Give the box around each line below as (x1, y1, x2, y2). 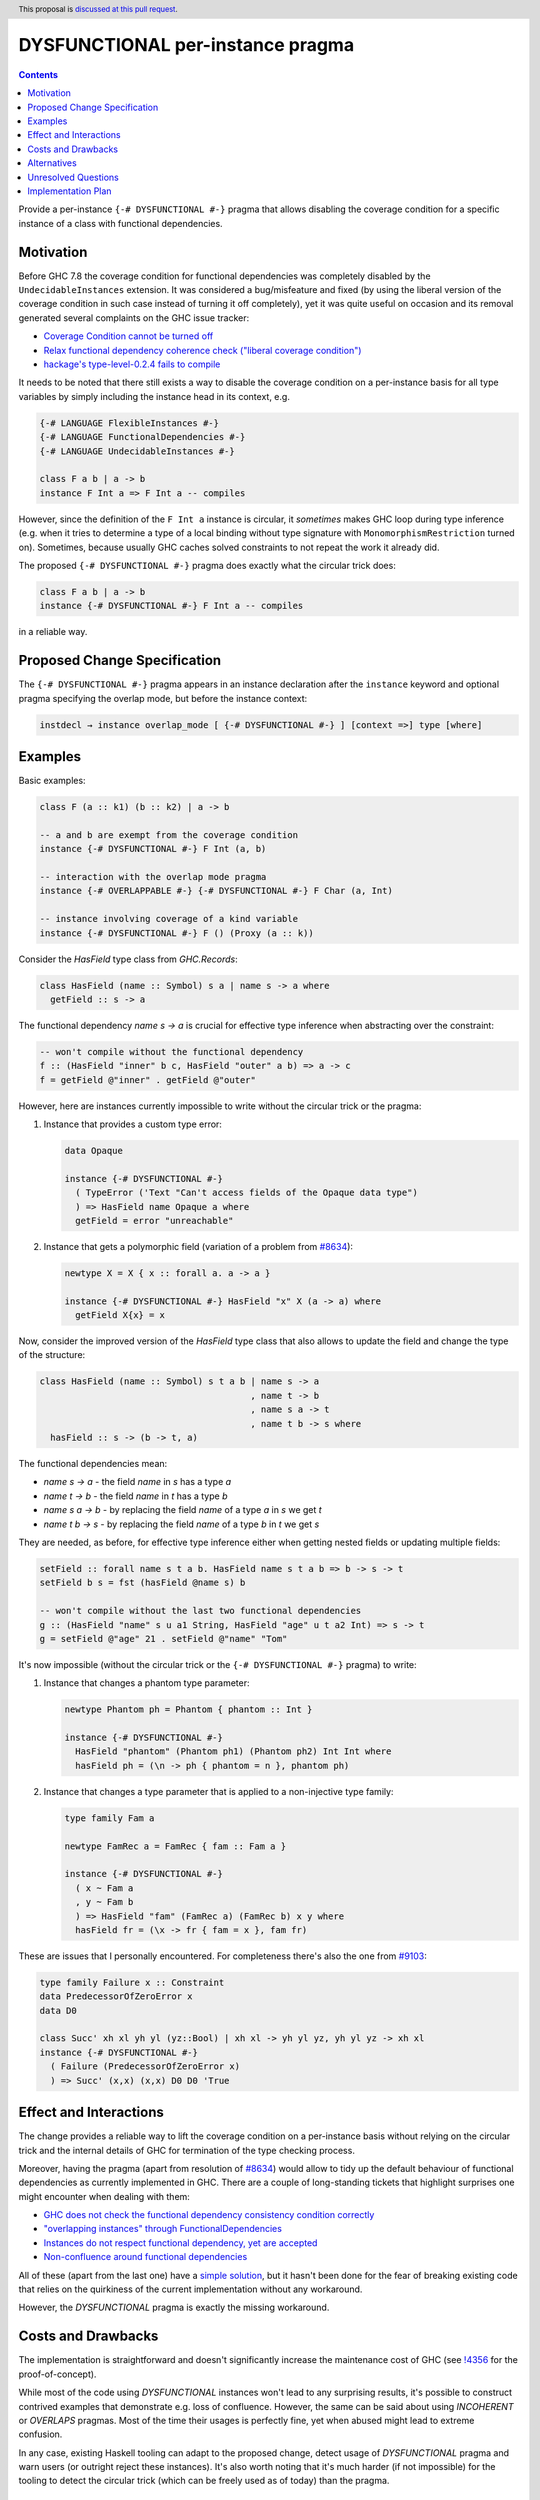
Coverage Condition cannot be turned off (43, 330, 214, 342)
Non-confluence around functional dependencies (43, 2251, 248, 2263)
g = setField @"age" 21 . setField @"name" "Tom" (39, 1633, 288, 1644)
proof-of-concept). (18, 2368, 97, 2380)
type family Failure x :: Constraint (39, 1976, 225, 1988)
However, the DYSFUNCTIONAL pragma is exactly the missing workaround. (18, 2301, 330, 2314)
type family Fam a (64, 1812, 155, 1824)
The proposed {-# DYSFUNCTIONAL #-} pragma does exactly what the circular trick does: (18, 559, 397, 571)
